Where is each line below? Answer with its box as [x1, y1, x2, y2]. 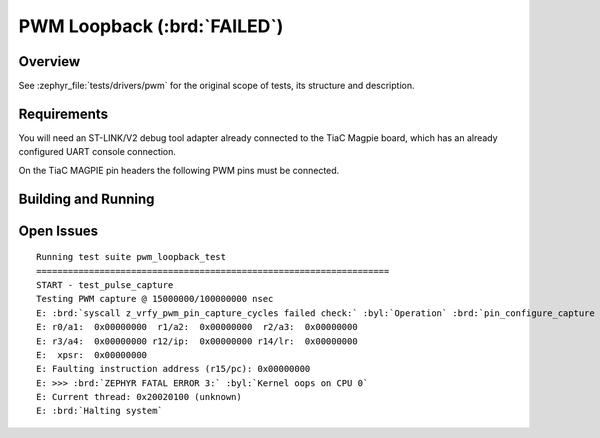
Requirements [18, 105, 109, 122]
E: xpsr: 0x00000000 [36, 349, 148, 360]
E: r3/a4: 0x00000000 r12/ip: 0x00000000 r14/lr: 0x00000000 [36, 335, 359, 347]
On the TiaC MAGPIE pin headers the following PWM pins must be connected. [18, 164, 340, 176]
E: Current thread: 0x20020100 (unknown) [36, 391, 242, 403]
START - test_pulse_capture [36, 279, 174, 290]
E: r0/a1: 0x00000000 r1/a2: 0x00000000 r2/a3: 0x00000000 [36, 321, 359, 333]
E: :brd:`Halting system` [36, 405, 164, 417]
